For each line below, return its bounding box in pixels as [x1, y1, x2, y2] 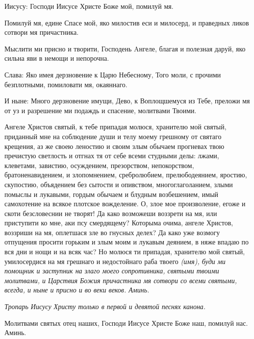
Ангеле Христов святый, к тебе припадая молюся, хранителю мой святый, [4, 121, 227, 132]
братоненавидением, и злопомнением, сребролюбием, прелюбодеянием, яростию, [4, 169, 247, 180]
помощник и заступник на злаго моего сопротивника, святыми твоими [4, 266, 219, 276]
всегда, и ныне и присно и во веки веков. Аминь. [4, 285, 150, 295]
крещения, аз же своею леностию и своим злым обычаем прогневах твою [4, 141, 225, 151]
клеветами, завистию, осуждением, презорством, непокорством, [4, 160, 194, 170]
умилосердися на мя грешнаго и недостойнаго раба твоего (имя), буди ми [4, 256, 226, 266]
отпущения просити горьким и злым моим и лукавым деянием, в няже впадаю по [4, 237, 249, 247]
